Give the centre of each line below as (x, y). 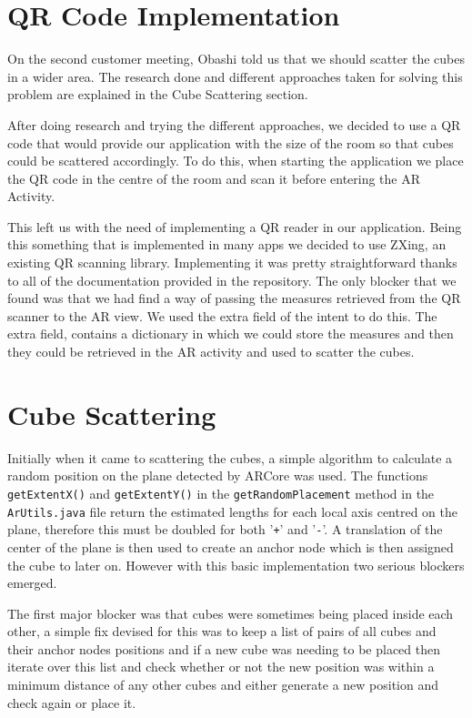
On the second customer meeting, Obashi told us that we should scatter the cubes (236, 59)
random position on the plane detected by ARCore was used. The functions (218, 475)
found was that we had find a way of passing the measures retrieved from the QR (234, 298)
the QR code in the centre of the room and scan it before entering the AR (214, 178)
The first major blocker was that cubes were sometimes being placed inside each (231, 613)
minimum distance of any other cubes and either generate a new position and (223, 685)
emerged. (32, 583)
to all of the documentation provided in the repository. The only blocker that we (232, 280)
